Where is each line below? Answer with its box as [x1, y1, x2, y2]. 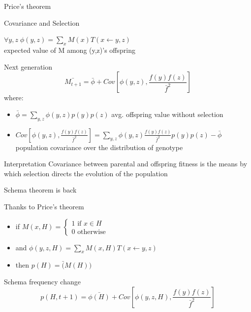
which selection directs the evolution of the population [4, 168, 168, 178]
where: [4, 92, 24, 103]
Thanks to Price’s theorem [4, 201, 84, 211]
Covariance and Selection [4, 17, 80, 28]
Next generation [4, 61, 53, 72]
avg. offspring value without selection [111, 109, 223, 119]
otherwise [77, 228, 106, 235]
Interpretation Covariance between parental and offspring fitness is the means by [4, 158, 248, 169]
